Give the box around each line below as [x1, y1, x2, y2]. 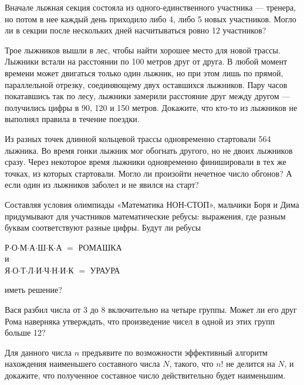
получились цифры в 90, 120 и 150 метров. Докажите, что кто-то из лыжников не [5, 101, 298, 113]
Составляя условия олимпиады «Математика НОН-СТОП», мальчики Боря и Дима [5, 198, 299, 210]
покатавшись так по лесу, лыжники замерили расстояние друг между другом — [5, 90, 291, 102]
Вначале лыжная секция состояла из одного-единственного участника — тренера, [5, 1, 296, 13]
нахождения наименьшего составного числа [5, 357, 160, 370]
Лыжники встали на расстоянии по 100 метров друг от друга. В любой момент [5, 55, 288, 67]
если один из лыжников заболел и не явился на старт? [5, 178, 199, 191]
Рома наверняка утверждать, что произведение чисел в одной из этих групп [5, 315, 275, 327]
